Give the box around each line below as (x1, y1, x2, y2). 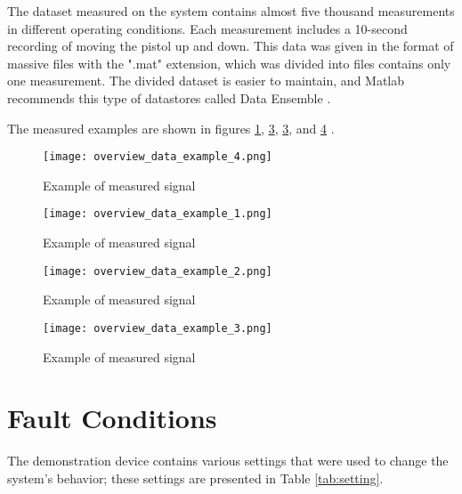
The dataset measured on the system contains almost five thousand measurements (7, 2, 455, 20)
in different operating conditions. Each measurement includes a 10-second (7, 19, 408, 37)
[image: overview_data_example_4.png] (43, 150, 272, 164)
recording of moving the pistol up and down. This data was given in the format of (7, 36, 454, 55)
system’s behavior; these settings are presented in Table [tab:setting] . (7, 468, 384, 487)
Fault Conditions (7, 400, 217, 436)
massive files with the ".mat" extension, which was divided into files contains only (7, 53, 451, 72)
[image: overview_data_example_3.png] (43, 321, 272, 335)
